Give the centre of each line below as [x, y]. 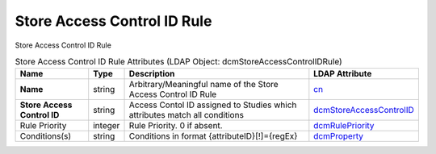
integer [107, 126]
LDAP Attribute [343, 74]
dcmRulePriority [344, 126]
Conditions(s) [46, 136]
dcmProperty [338, 136]
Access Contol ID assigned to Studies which [213, 105]
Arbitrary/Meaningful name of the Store [203, 85]
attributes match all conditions [186, 115]
